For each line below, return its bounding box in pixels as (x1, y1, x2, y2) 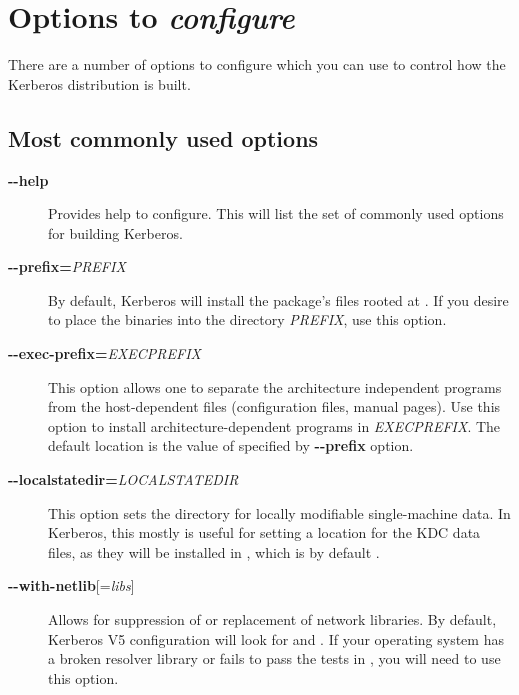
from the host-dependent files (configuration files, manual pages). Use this (48, 396, 501, 417)
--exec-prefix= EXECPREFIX (8, 343, 201, 364)
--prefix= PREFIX (8, 256, 126, 277)
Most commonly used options (8, 122, 319, 153)
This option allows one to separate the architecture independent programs (48, 376, 502, 397)
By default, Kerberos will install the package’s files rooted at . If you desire (48, 289, 509, 310)
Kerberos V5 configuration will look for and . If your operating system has (48, 628, 504, 649)
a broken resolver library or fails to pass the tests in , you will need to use (48, 648, 501, 669)
